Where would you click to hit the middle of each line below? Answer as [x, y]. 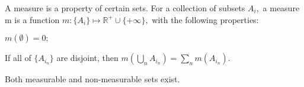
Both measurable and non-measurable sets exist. [92, 79]
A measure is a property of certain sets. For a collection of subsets [125, 8]
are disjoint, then [87, 58]
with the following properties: [205, 19]
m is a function [32, 19]
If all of [18, 58]
